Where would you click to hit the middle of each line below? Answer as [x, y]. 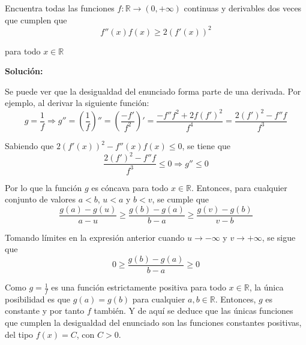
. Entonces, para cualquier [239, 187]
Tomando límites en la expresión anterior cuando [95, 237]
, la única [266, 287]
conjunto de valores [40, 199]
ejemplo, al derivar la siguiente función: [77, 103]
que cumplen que [36, 19]
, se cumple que [181, 199]
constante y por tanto [45, 311]
